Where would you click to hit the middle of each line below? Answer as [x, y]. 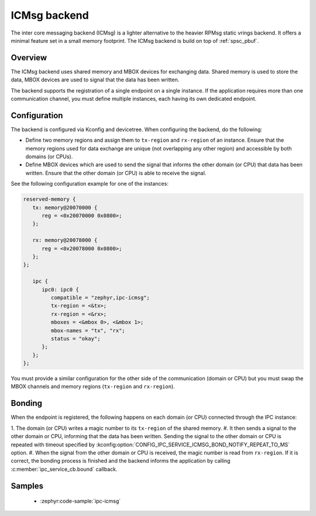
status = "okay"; [75, 339]
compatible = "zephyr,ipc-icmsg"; [100, 298]
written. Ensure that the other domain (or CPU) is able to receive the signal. [116, 173]
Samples [27, 486]
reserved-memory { [49, 199]
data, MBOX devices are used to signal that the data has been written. [95, 80]
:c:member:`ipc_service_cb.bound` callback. [64, 469]
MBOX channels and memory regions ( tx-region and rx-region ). [93, 387]
